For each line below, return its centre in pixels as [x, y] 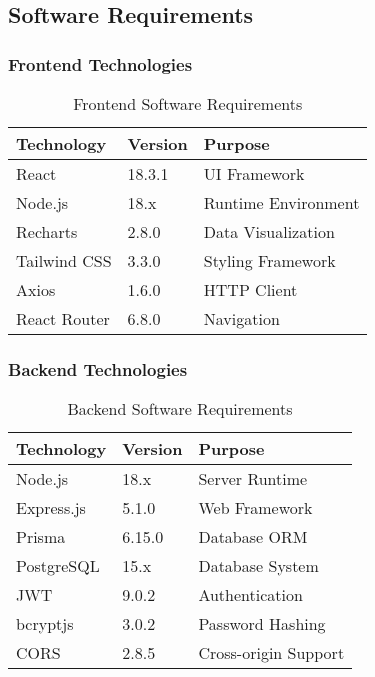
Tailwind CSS [64, 260]
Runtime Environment [281, 202]
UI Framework [254, 173]
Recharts [47, 231]
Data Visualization [269, 231]
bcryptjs [45, 624]
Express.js [51, 508]
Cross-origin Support [271, 653]
